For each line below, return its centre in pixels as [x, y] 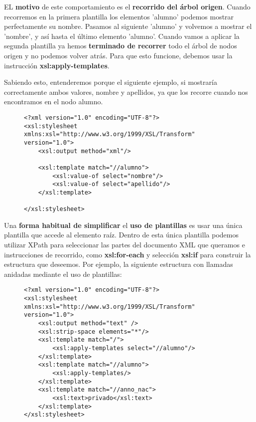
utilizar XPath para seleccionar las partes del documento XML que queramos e [125, 244]
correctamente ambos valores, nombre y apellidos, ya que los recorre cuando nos [126, 92]
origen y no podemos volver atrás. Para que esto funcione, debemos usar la [118, 55]
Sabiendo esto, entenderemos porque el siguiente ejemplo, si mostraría [111, 82]
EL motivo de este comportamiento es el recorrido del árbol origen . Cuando [127, 6]
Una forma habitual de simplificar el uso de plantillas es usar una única [123, 225]
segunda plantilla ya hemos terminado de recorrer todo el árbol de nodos [121, 46]
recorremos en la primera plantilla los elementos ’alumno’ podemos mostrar [119, 16]
